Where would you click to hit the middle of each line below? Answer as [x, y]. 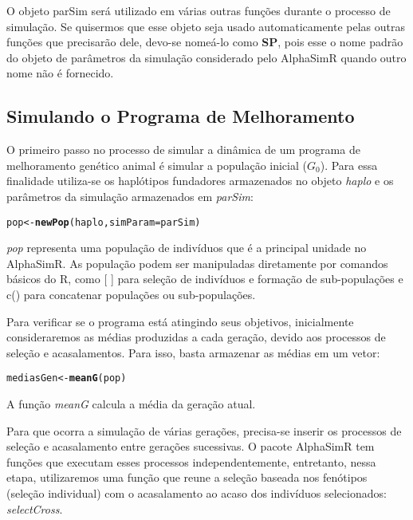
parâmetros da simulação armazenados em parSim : [130, 196]
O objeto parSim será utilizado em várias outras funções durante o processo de [199, 10]
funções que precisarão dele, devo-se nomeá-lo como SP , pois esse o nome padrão [205, 42]
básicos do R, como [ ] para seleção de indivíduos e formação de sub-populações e [205, 279]
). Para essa [349, 165]
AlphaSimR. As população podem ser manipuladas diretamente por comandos [197, 263]
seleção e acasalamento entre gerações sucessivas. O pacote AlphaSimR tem [191, 446]
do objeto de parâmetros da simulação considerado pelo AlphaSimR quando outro [206, 57]
